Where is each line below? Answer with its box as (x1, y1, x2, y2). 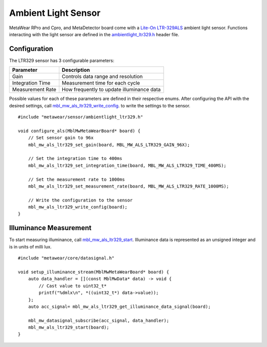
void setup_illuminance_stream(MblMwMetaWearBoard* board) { (18, 269, 169, 275)
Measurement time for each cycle (62, 80, 140, 87)
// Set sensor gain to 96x (28, 135, 94, 141)
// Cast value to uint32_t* (39, 283, 107, 289)
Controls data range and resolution (62, 73, 143, 80)
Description (62, 67, 90, 74)
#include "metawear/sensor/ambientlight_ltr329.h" (18, 114, 143, 120)
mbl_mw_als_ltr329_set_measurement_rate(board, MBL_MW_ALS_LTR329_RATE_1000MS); (28, 183, 229, 189)
